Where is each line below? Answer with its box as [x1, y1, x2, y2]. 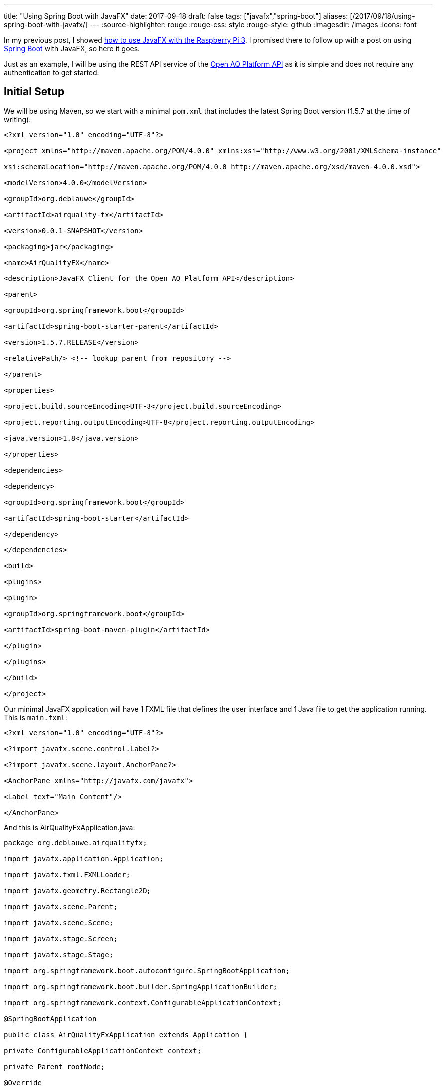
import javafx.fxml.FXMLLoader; [4, 870, 130, 879]
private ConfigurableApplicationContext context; [4, 1046, 202, 1055]
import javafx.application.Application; [4, 854, 164, 863]
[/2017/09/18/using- [350, 12, 415, 20]
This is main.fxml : [4, 713, 67, 722]
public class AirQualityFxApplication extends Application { [4, 1030, 248, 1039]
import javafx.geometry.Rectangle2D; [4, 886, 151, 895]
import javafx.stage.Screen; [4, 934, 118, 943]
